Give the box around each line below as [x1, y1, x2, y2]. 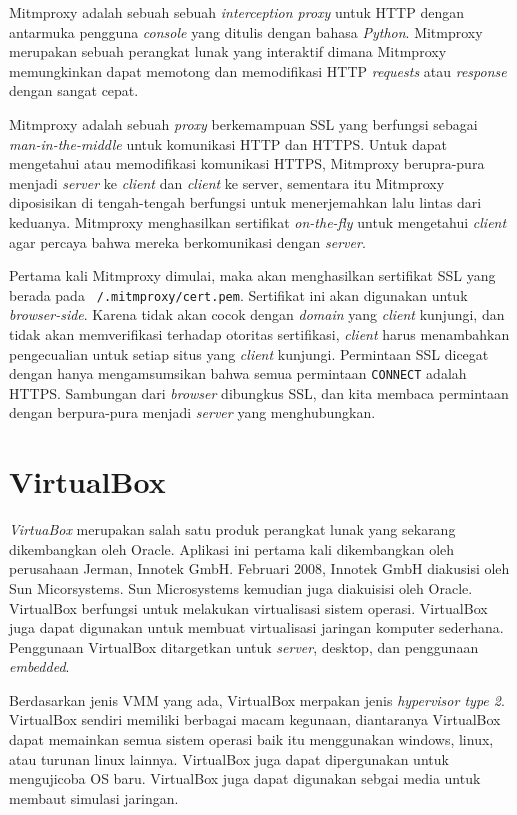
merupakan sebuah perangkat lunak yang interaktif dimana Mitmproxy [9, 41, 447, 62]
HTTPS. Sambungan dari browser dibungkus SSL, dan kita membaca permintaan [9, 382, 509, 403]
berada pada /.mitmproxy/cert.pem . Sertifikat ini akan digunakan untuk [9, 284, 468, 305]
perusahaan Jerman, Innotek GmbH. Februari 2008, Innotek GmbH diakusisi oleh [9, 558, 510, 579]
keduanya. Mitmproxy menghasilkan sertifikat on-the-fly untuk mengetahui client [9, 211, 507, 232]
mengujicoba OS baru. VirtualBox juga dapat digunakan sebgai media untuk [9, 768, 481, 789]
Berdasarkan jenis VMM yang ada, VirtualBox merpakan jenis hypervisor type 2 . [9, 689, 505, 710]
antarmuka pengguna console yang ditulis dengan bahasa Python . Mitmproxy [9, 21, 483, 42]
